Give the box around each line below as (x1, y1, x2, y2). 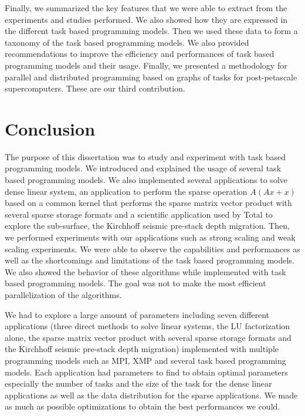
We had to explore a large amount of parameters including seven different (5, 308, 270, 320)
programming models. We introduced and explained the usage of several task (5, 162, 282, 174)
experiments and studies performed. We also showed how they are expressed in (5, 13, 288, 25)
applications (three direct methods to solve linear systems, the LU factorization (5, 320, 290, 332)
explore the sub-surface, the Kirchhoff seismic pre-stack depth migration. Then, (5, 219, 290, 232)
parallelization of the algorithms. (5, 289, 122, 300)
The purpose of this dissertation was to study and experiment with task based (5, 150, 286, 163)
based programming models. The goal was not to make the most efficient (5, 277, 266, 289)
